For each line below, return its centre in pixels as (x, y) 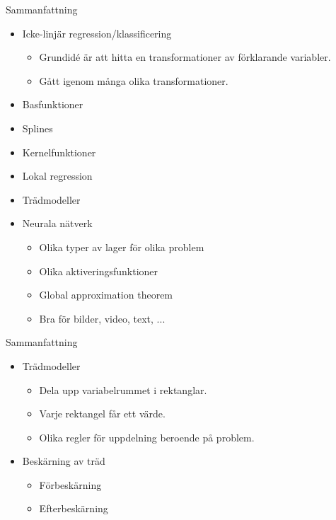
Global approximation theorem (106, 295)
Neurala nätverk (57, 223)
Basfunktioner (53, 104)
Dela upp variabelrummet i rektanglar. (123, 389)
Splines (37, 128)
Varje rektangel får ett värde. (102, 414)
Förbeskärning (70, 484)
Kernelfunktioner (59, 152)
